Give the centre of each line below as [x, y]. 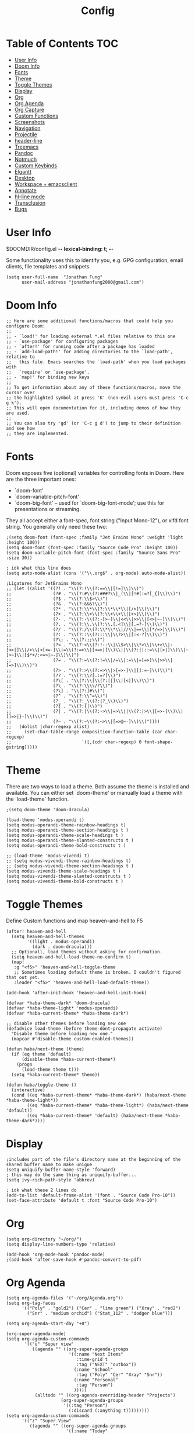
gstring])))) [22, 747]
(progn [24, 1064]
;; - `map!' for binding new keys [48, 377]
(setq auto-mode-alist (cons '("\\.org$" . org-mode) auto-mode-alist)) [96, 573]
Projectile [26, 134]
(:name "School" [93, 1370]
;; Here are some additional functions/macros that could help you [90, 321]
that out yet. [23, 977]
